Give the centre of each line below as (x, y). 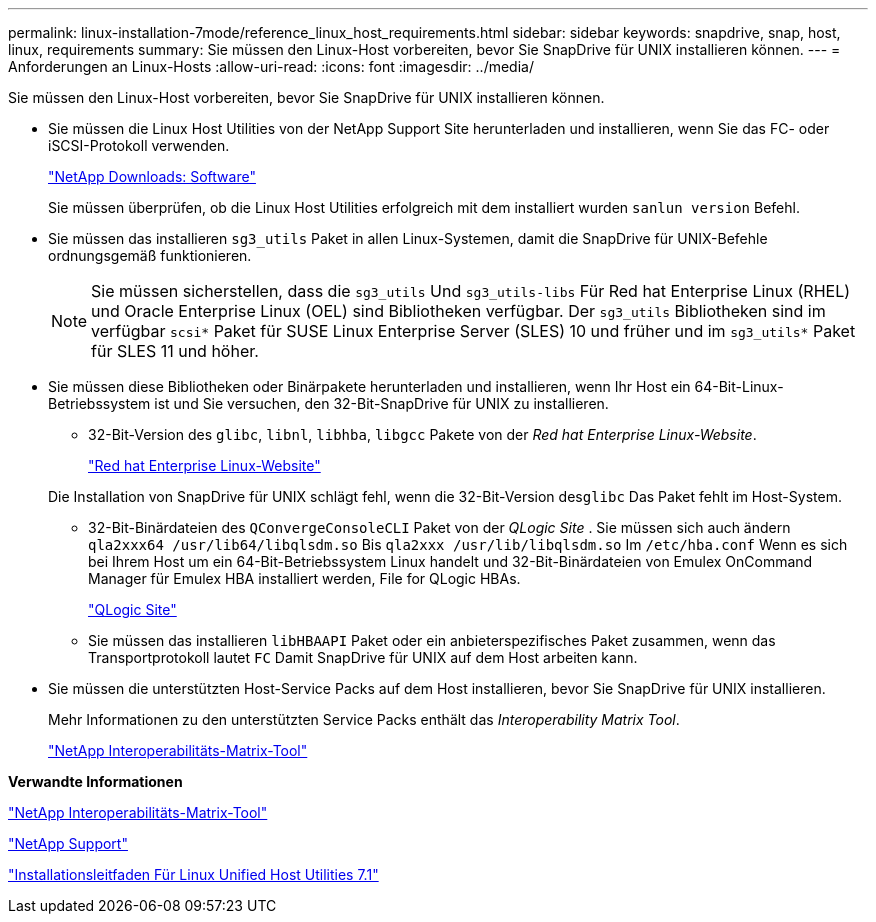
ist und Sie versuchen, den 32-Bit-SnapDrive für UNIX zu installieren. (381, 403)
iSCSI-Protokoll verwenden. (139, 145)
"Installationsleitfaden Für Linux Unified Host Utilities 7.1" (193, 874)
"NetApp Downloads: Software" (152, 176)
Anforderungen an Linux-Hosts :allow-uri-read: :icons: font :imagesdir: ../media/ (271, 66)
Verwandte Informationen (95, 781)
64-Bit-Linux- (739, 386)
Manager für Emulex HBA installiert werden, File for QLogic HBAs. (304, 578)
